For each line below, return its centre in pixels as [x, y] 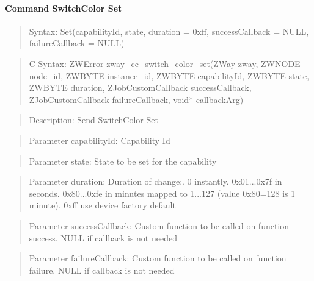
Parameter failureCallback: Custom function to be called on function [158, 258]
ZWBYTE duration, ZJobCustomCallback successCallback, [140, 87]
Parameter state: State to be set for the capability [123, 161]
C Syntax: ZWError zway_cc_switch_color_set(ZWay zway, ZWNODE [165, 63]
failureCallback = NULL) [77, 43]
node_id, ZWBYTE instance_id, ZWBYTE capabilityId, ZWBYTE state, [169, 75]
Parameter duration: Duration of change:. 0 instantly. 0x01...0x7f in [155, 181]
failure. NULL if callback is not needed [102, 270]
